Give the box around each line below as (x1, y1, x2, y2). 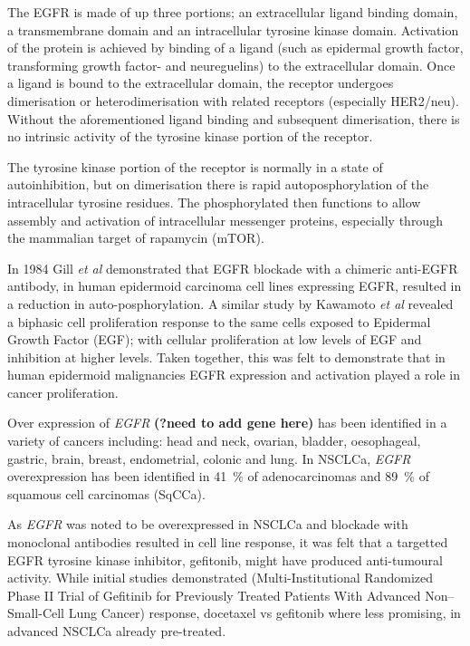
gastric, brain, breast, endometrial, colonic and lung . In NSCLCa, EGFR (7, 448, 411, 468)
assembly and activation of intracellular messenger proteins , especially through (7, 210, 443, 229)
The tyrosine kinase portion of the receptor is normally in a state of (7, 157, 383, 176)
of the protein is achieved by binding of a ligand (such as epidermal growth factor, (7, 38, 464, 57)
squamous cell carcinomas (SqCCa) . (7, 484, 206, 503)
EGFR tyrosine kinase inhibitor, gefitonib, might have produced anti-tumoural (7, 550, 443, 569)
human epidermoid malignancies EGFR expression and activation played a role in (7, 365, 460, 384)
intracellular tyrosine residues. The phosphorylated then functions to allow (7, 192, 421, 211)
